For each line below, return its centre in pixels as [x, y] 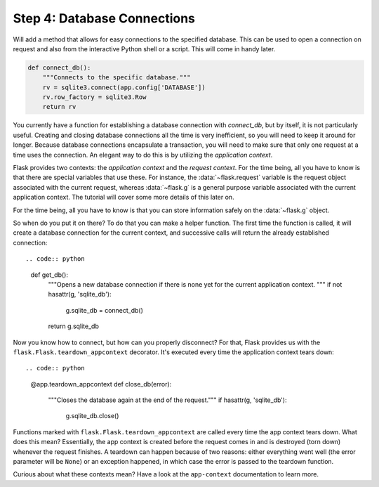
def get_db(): [49, 275]
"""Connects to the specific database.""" [117, 78]
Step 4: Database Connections [104, 18]
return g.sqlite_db [74, 326]
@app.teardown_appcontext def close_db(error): [101, 384]
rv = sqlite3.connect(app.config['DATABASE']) [124, 87]
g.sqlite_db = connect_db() [105, 310]
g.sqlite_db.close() [92, 416]
